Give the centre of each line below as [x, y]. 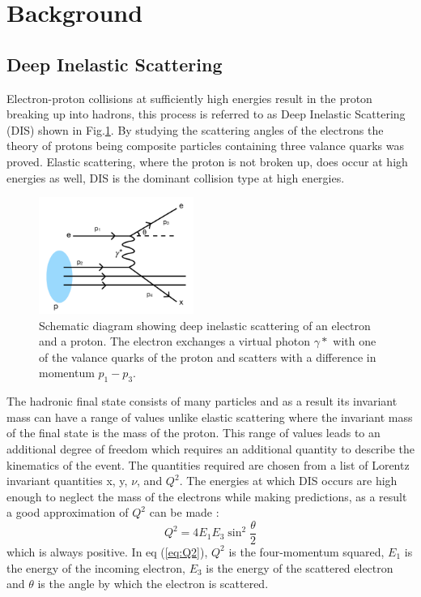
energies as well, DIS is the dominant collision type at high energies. [176, 177]
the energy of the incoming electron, [96, 567]
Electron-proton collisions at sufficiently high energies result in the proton [189, 98]
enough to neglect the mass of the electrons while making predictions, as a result [207, 496]
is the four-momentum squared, [306, 551]
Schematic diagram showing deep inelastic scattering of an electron [205, 325]
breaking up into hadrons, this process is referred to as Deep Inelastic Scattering [206, 114]
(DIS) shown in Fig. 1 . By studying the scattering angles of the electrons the [195, 129]
